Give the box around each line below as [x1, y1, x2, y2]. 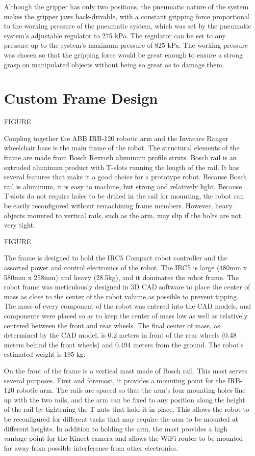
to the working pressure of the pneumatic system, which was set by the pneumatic [4, 21, 251, 31]
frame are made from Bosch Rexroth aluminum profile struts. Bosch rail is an [4, 152, 237, 163]
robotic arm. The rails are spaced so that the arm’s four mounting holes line [16, 385, 246, 395]
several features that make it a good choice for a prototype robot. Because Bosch [4, 171, 247, 182]
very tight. [4, 220, 35, 230]
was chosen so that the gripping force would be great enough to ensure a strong [4, 49, 243, 59]
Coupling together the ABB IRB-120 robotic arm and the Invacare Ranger [4, 133, 229, 143]
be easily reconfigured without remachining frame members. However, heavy [4, 200, 233, 211]
